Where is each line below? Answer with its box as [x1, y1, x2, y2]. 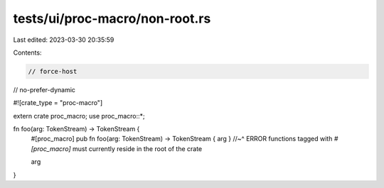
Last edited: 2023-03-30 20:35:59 [13, 35, 114, 44]
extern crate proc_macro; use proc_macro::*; [13, 111, 145, 120]
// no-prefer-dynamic [13, 85, 76, 94]
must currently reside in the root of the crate [72, 144, 203, 153]
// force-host [28, 67, 78, 75]
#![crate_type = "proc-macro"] [13, 99, 103, 107]
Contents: [13, 48, 42, 57]
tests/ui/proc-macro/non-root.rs [13, 11, 211, 26]
